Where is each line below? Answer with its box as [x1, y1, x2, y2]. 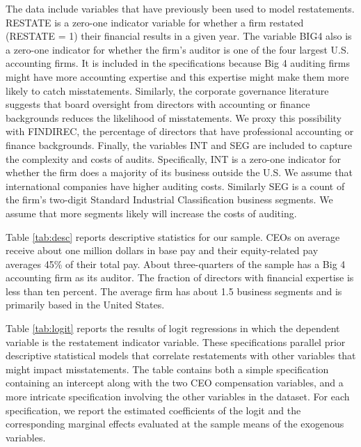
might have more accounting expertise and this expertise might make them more [6, 69, 349, 84]
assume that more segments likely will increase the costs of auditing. [6, 205, 297, 220]
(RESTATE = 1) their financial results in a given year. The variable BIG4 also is [6, 29, 352, 43]
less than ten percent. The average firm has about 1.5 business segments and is [6, 283, 342, 298]
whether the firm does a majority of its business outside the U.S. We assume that [6, 165, 353, 180]
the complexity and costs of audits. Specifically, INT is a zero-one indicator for [6, 151, 341, 166]
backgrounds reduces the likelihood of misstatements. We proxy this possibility [6, 110, 342, 125]
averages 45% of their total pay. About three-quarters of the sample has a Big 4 [6, 256, 346, 271]
